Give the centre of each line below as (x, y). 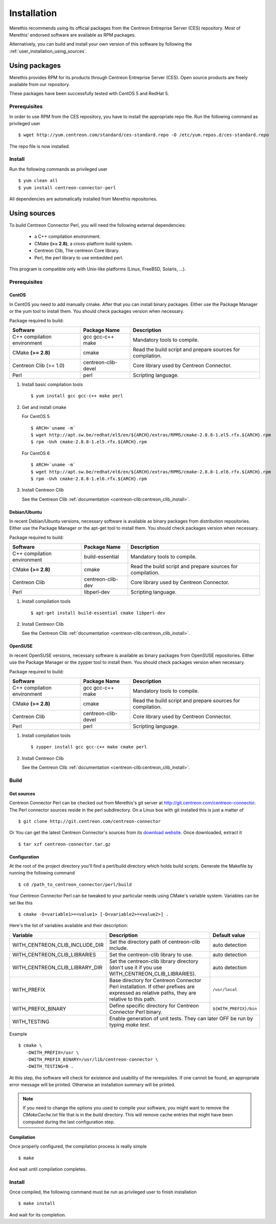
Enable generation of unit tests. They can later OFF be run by (181, 1018)
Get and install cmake (44, 407)
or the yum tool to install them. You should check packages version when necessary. (97, 311)
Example (18, 1034)
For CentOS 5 (36, 417)
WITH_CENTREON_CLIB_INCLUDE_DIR (58, 945)
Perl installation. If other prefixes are (152, 986)
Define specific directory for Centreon (154, 1005)
